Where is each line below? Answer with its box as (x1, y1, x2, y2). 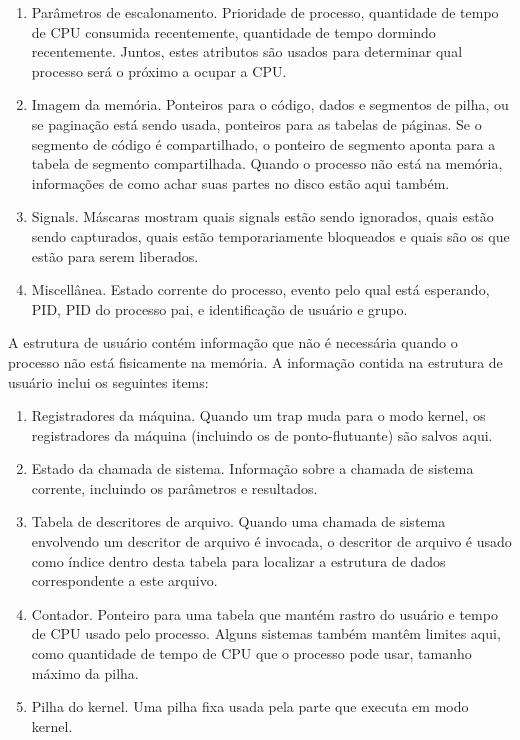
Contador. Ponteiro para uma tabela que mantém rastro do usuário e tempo (31, 603, 498, 624)
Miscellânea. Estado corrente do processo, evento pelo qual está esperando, (31, 279, 490, 300)
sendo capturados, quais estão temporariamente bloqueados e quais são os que (31, 225, 510, 246)
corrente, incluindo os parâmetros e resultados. (31, 477, 318, 498)
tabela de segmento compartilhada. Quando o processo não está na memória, (31, 153, 503, 174)
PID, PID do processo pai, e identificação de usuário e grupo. (31, 298, 408, 319)
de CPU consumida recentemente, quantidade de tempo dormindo (31, 21, 436, 42)
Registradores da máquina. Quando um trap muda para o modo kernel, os (31, 405, 486, 426)
